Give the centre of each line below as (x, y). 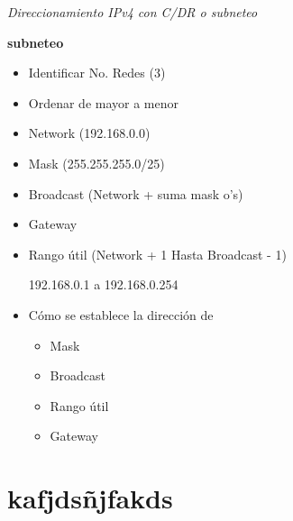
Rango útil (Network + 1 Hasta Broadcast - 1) (157, 254)
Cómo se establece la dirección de (121, 314)
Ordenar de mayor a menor (104, 102)
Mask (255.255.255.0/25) (96, 163)
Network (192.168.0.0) (89, 133)
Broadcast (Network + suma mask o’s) (136, 193)
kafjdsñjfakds (90, 498)
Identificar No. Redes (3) (97, 73)
